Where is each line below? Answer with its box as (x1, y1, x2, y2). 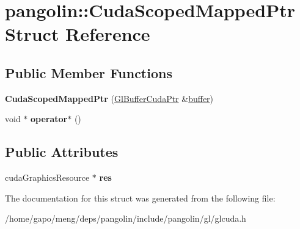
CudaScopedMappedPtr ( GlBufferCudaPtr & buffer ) (5, 92, 214, 104)
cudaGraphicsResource (5, 171, 90, 184)
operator (31, 112, 68, 125)
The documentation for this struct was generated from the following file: (5, 191, 276, 204)
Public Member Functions (5, 63, 172, 82)
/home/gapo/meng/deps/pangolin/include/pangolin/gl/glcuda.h (5, 212, 246, 225)
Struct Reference (5, 21, 150, 46)
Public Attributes (5, 142, 119, 161)
